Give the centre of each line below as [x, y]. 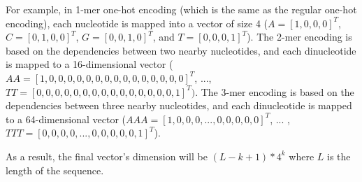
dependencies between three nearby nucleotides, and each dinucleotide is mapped [179, 105]
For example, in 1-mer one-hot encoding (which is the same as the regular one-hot [181, 9]
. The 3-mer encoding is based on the [275, 91]
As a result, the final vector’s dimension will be [107, 156]
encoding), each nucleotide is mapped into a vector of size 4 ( [137, 23]
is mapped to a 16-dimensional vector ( [89, 64]
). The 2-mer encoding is [299, 37]
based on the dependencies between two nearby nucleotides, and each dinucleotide [181, 50]
